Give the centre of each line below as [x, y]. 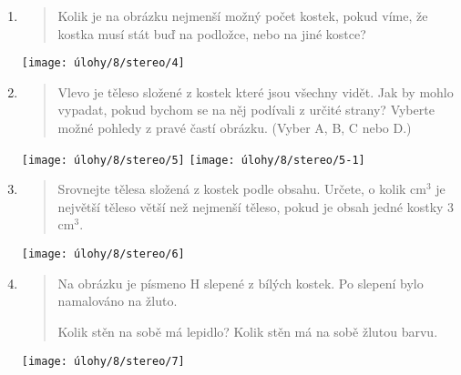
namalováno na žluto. [118, 301]
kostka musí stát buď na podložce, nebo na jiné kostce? [212, 33]
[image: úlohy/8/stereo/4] [103, 63]
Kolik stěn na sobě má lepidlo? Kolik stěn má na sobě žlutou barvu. [248, 331]
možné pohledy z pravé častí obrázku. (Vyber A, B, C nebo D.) [235, 128]
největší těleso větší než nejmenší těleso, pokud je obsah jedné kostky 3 [256, 206]
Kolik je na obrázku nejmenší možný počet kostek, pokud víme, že [243, 15]
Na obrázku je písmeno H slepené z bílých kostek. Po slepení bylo [241, 283]
